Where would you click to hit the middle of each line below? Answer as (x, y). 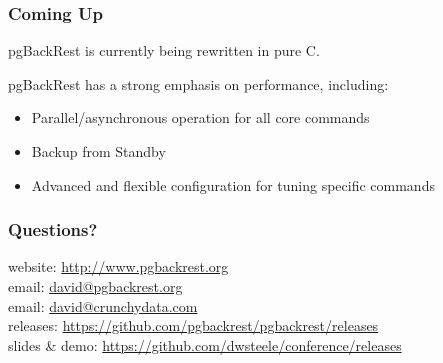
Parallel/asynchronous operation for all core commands (200, 117)
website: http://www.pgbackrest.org (118, 266)
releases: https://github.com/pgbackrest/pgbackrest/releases (193, 325)
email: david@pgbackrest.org (95, 286)
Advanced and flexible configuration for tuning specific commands (233, 184)
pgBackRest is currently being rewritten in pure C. (164, 50)
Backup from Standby (98, 151)
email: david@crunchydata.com (103, 305)
